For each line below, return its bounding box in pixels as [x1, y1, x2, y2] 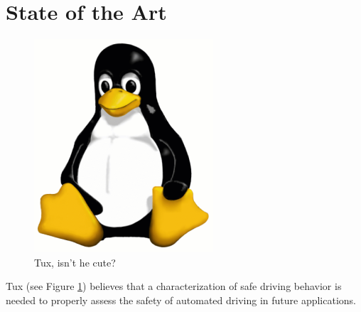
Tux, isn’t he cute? [34, 254, 116, 269]
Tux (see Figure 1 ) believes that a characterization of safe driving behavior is [6, 279, 342, 294]
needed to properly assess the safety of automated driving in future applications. [6, 292, 356, 307]
